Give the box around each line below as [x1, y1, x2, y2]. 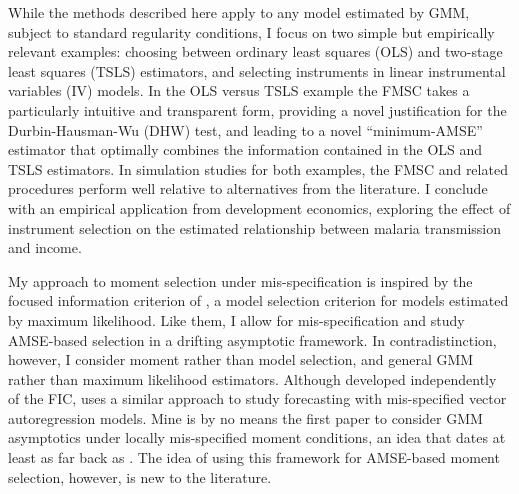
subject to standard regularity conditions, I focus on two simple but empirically [8, 21, 495, 42]
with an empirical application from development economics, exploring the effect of [8, 197, 511, 218]
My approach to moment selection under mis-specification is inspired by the [8, 270, 473, 291]
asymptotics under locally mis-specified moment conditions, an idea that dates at [8, 427, 506, 448]
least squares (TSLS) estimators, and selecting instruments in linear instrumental [8, 60, 506, 81]
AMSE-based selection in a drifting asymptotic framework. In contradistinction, [8, 329, 497, 350]
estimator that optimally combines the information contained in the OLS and [8, 139, 483, 160]
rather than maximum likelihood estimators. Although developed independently [8, 368, 497, 389]
